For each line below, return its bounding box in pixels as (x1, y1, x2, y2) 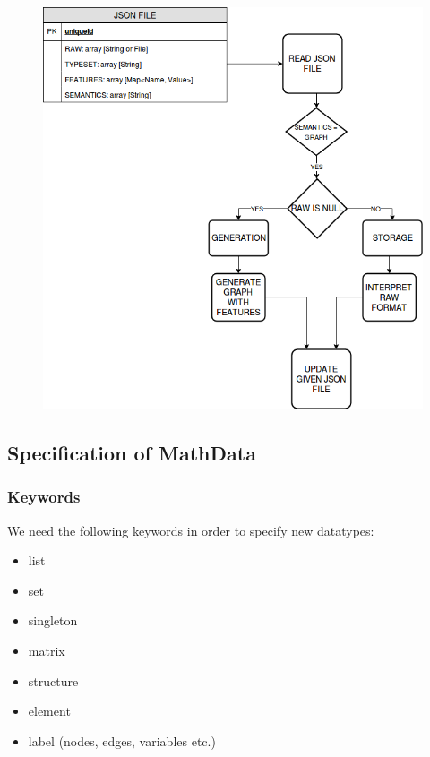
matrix (28, 641, 65, 660)
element (28, 701, 71, 720)
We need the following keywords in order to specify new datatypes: (7, 520, 374, 539)
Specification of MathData (7, 439, 256, 467)
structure (28, 671, 79, 690)
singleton (28, 611, 78, 630)
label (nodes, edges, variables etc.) (28, 731, 216, 750)
